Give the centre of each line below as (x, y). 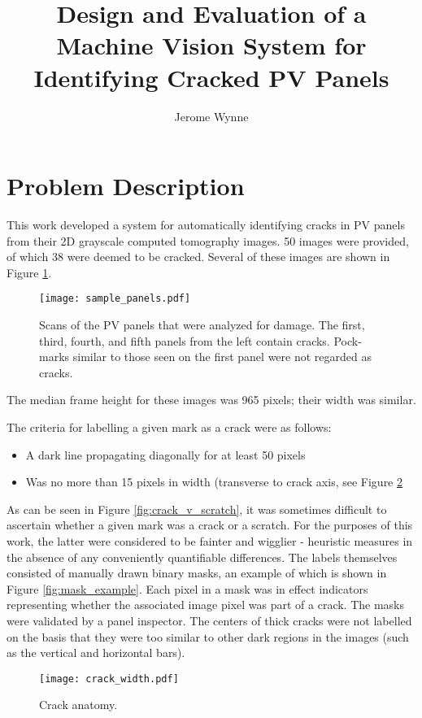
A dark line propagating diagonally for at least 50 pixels (165, 454)
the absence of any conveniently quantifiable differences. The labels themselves (202, 557)
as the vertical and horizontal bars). (96, 653)
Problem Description (126, 186)
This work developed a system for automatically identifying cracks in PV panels (206, 225)
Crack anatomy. (78, 705)
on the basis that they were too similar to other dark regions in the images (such (208, 636)
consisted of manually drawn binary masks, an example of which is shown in (197, 573)
